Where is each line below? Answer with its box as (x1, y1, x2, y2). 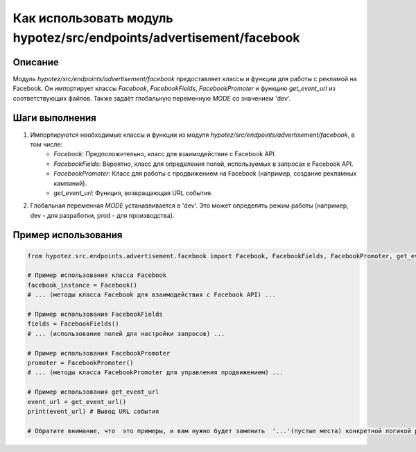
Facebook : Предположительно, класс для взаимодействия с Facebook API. (53, 150, 277, 158)
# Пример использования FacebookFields (27, 310, 163, 319)
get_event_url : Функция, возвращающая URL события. (53, 188, 213, 197)
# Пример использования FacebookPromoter (27, 349, 171, 357)
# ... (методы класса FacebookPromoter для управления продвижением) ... (27, 369, 284, 376)
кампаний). (53, 179, 87, 187)
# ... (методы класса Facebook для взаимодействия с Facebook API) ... (27, 291, 277, 299)
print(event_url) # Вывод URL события (27, 407, 159, 415)
